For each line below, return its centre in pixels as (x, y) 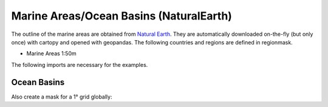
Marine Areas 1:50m (51, 53)
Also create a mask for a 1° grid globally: (62, 97)
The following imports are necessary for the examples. (80, 64)
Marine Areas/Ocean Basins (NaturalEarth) (121, 16)
